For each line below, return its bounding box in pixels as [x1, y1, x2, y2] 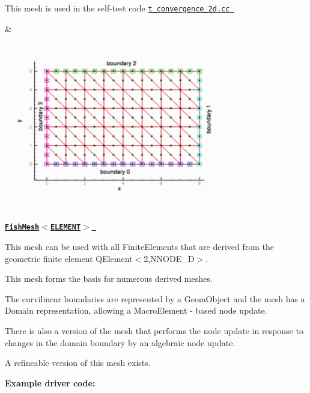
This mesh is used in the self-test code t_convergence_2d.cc [5, 2, 230, 14]
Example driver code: [5, 376, 96, 389]
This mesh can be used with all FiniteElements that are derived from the [5, 240, 275, 252]
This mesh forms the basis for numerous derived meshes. [5, 272, 213, 285]
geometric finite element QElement [5, 252, 133, 264]
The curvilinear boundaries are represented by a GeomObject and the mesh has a [5, 292, 305, 305]
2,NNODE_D [144, 252, 195, 264]
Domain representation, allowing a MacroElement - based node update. [5, 304, 267, 317]
